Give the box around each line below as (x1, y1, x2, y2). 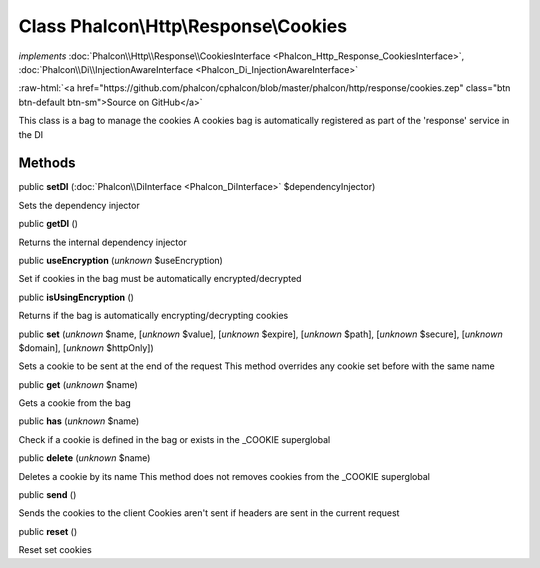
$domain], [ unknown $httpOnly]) (18, 341, 154, 354)
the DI (18, 128, 44, 140)
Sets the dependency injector (18, 199, 140, 211)
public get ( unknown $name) (18, 378, 139, 390)
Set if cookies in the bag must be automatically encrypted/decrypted (18, 273, 302, 285)
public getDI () (18, 218, 79, 230)
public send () (18, 489, 77, 501)
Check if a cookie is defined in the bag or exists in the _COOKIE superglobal (18, 433, 331, 445)
